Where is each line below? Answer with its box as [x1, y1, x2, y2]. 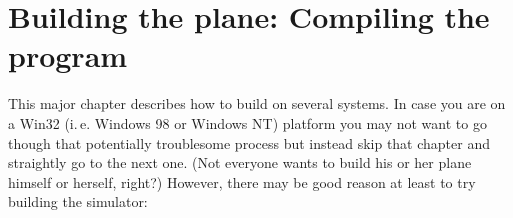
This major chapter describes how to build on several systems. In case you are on [8, 93, 506, 114]
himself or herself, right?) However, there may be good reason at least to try [8, 171, 476, 192]
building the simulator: [8, 191, 148, 212]
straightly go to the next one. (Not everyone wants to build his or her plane [8, 152, 472, 173]
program [8, 35, 128, 76]
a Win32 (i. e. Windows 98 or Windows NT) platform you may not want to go [8, 112, 487, 133]
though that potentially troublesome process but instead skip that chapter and [8, 132, 490, 153]
